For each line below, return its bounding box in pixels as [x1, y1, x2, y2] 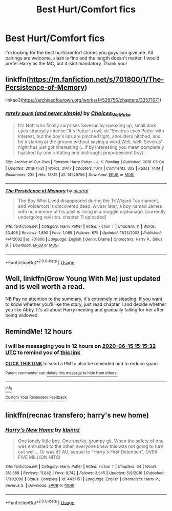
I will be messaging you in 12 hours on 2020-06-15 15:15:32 [5, 342, 156, 349]
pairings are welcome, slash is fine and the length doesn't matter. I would [5, 55, 160, 61]
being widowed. [5, 312, 39, 319]
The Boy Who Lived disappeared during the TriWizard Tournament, [17, 198, 160, 204]
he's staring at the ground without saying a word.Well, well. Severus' [17, 139, 163, 145]
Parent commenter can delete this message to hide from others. [5, 370, 118, 376]
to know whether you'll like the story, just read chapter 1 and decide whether [5, 301, 166, 307]
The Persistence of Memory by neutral [5, 188, 89, 194]
